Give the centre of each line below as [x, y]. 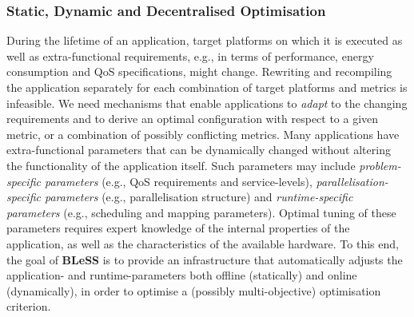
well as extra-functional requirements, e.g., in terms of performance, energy [190, 55]
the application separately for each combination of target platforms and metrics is [207, 87]
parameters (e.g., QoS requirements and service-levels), [178, 181]
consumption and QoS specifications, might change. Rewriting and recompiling [199, 71]
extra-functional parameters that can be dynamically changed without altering [199, 150]
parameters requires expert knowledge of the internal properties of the [178, 228]
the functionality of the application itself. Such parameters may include [181, 165]
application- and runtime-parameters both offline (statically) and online [182, 275]
